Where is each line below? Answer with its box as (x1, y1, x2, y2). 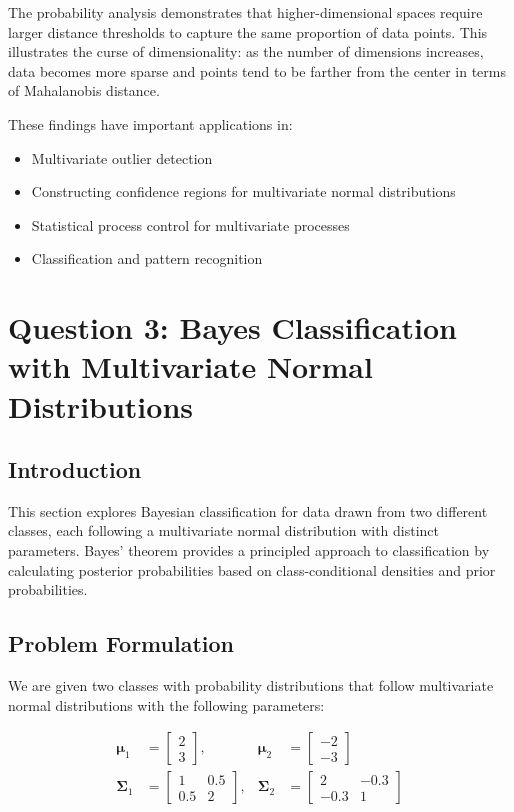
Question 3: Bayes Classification (8, 307, 457, 348)
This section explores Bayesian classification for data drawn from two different (8, 500, 488, 521)
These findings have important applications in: (8, 113, 293, 134)
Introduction (8, 454, 142, 485)
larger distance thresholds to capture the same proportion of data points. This (8, 21, 488, 42)
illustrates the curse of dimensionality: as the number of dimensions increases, (8, 41, 484, 62)
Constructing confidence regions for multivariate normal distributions (31, 181, 456, 202)
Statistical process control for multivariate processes (31, 214, 350, 235)
